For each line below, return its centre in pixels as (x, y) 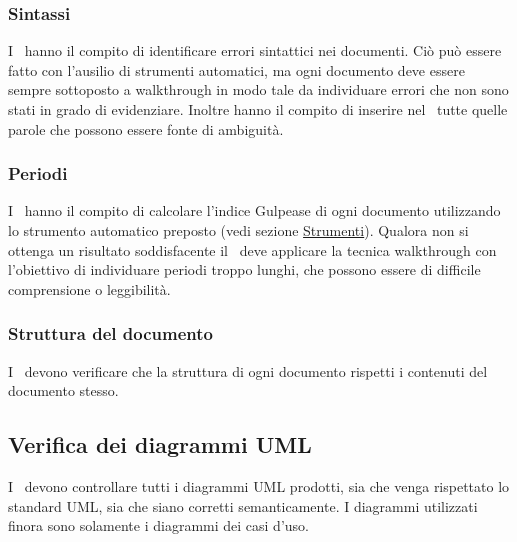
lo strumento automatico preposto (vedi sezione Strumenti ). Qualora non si (238, 230)
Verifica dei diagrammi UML (160, 444)
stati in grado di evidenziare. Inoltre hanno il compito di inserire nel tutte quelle (258, 109)
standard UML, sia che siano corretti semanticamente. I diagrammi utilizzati (243, 505)
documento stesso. (63, 390)
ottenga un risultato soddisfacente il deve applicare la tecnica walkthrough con (252, 249)
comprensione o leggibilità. (89, 288)
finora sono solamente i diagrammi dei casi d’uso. (158, 525)
